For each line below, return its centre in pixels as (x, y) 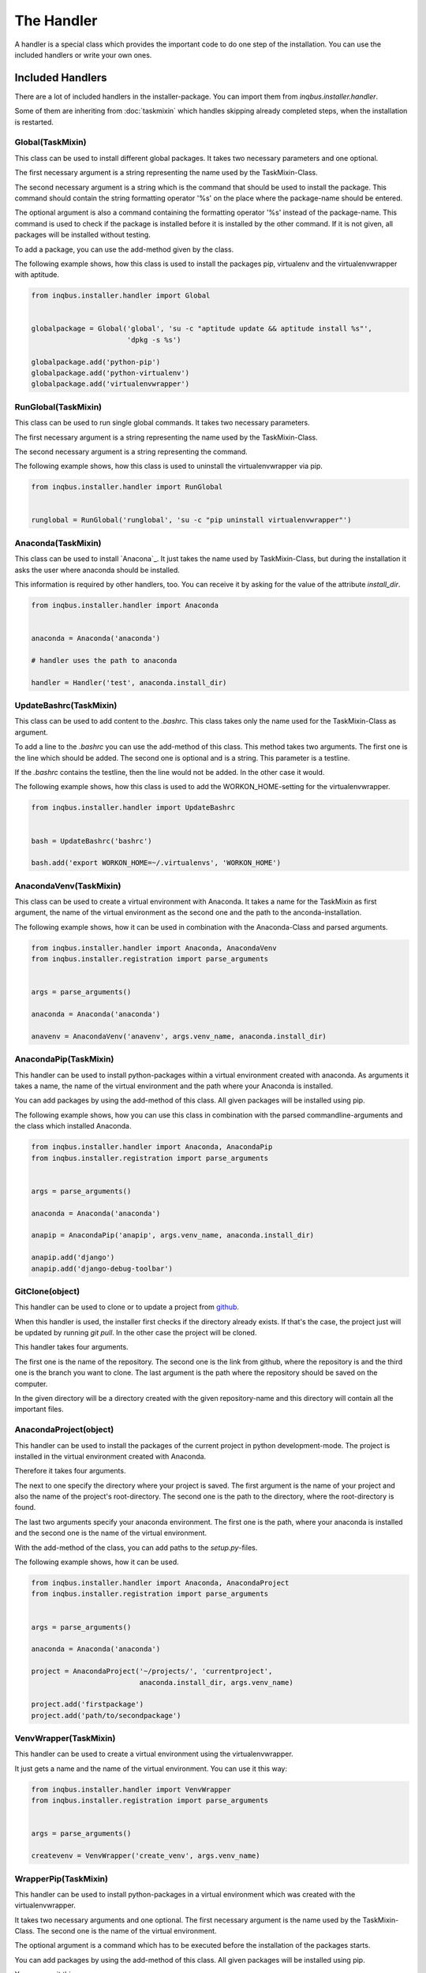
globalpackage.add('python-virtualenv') (110, 373)
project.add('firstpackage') (88, 1704)
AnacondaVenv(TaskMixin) (68, 885)
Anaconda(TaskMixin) (58, 543)
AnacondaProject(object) (64, 1430)
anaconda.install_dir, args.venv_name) (216, 1682)
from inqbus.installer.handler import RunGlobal (127, 487)
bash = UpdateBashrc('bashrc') (92, 841)
